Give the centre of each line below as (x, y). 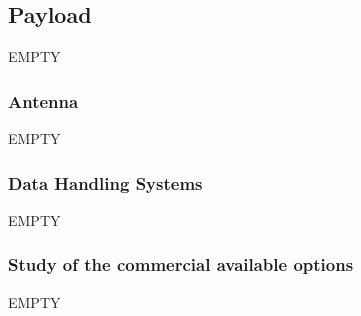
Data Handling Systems (105, 182)
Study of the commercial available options (181, 264)
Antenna (43, 100)
